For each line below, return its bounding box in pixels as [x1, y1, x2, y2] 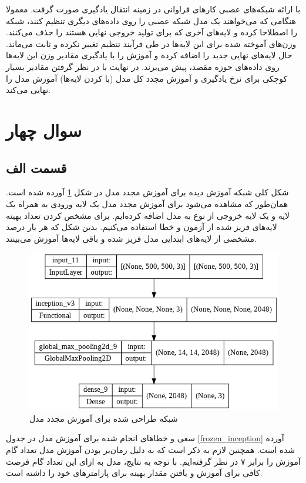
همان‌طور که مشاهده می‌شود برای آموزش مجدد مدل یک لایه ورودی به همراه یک [6, 197, 288, 209]
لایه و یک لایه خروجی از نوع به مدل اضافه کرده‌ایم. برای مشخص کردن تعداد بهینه [6, 209, 290, 221]
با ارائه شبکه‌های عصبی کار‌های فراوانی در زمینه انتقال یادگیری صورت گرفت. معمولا [6, 3, 301, 15]
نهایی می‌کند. [6, 84, 51, 96]
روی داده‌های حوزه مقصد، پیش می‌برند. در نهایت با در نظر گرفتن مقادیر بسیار [6, 60, 280, 72]
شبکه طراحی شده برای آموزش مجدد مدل [29, 412, 178, 424]
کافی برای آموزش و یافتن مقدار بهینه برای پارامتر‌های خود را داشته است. [6, 467, 263, 479]
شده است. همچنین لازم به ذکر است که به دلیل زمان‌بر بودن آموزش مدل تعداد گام [6, 443, 295, 455]
